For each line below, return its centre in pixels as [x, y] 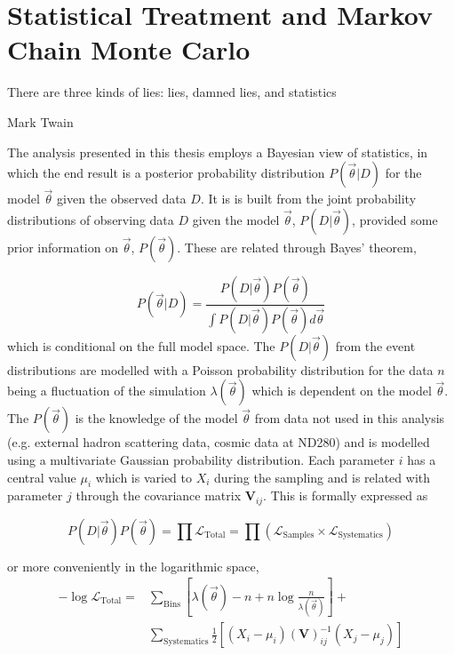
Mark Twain [40, 121]
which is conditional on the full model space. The [141, 345]
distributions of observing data [91, 219]
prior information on [63, 247]
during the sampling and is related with [323, 477]
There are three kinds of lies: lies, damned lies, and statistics [172, 92]
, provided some [395, 219]
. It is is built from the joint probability [308, 199]
